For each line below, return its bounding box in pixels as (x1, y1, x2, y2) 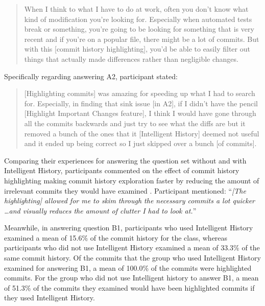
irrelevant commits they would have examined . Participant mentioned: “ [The (4, 185, 246, 196)
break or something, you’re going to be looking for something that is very (24, 23, 254, 34)
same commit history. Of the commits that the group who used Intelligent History (4, 252, 261, 263)
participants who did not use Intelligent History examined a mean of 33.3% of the (4, 242, 260, 253)
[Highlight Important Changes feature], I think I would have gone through (24, 108, 256, 119)
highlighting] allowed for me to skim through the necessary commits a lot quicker (4, 195, 255, 206)
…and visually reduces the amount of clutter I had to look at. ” (4, 205, 197, 216)
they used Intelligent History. (4, 292, 95, 303)
